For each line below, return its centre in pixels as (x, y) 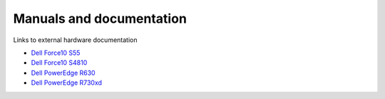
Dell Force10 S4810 (59, 63)
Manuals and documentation (100, 19)
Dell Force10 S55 (56, 53)
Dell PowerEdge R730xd (67, 83)
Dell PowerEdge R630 (63, 73)
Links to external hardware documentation (75, 40)
